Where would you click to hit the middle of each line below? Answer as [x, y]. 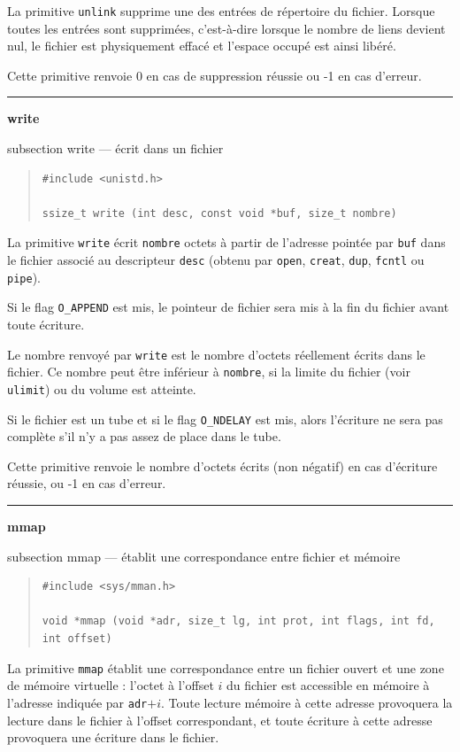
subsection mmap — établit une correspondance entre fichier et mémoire [204, 556]
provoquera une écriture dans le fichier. [113, 737]
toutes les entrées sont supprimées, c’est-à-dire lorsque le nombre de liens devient [226, 28]
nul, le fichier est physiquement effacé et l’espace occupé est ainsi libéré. [202, 46]
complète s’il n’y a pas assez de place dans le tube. [144, 436]
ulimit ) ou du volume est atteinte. [102, 388]
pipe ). [24, 277]
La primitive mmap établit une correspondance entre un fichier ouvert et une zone [226, 667]
